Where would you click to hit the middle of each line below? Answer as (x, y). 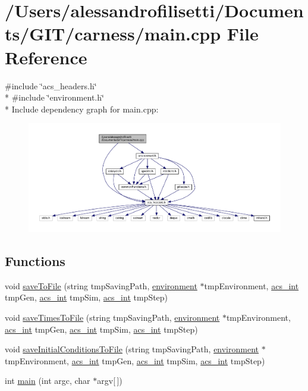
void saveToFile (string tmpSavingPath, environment (101, 285)
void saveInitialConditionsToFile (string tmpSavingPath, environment (132, 349)
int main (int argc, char (48, 381)
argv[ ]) (110, 381)
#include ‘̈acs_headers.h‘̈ (51, 85)
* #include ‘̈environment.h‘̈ (54, 97)
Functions (35, 261)
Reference (46, 57)
